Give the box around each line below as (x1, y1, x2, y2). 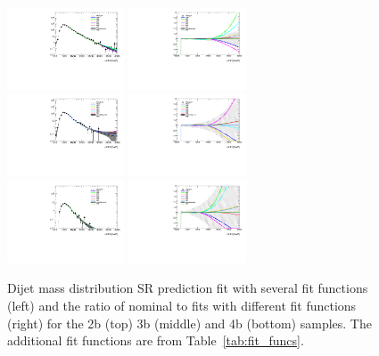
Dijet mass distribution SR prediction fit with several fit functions (7, 279, 368, 297)
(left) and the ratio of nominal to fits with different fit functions (7, 296, 357, 315)
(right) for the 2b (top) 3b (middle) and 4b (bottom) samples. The (7, 313, 372, 332)
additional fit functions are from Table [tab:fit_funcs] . (7, 331, 304, 350)
